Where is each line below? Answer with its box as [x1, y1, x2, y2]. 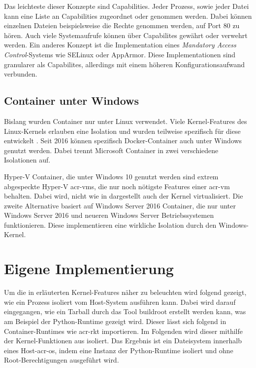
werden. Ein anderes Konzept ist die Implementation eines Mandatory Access [4, 40, 236, 50]
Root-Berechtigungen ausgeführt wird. [4, 355, 119, 365]
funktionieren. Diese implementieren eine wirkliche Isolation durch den [4, 219, 217, 230]
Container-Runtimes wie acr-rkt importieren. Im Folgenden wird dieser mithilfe [4, 326, 243, 336]
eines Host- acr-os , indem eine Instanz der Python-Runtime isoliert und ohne [4, 345, 233, 355]
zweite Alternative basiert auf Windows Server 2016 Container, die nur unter [4, 200, 236, 210]
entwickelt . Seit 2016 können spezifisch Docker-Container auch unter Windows [4, 135, 242, 146]
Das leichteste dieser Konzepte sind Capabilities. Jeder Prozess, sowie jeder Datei [4, 1, 249, 11]
